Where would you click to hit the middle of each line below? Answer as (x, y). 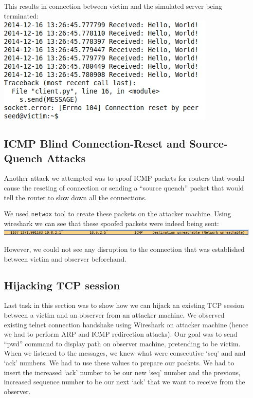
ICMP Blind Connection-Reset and (95, 143)
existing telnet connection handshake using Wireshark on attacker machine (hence (126, 324)
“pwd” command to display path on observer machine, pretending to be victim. (122, 343)
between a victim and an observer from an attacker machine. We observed (114, 314)
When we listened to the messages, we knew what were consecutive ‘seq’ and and (125, 353)
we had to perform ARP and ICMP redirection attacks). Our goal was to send (121, 334)
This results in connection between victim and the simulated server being (113, 6)
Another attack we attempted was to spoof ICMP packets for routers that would (124, 178)
